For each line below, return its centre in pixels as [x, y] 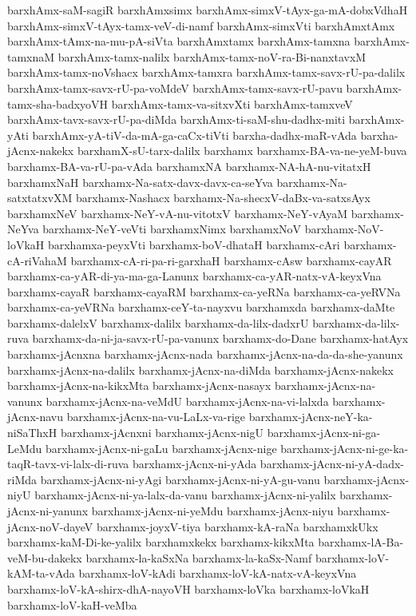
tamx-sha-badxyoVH [58, 103]
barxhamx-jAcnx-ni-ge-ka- [345, 448]
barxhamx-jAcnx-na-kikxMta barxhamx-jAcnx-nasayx [139, 385]
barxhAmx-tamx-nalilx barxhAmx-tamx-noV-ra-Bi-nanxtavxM [212, 56]
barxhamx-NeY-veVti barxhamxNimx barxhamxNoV [172, 229]
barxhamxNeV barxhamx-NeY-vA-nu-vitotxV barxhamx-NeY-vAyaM [177, 213]
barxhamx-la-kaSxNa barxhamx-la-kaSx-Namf [199, 557]
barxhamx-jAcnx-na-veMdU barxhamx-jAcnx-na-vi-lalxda [187, 401]
